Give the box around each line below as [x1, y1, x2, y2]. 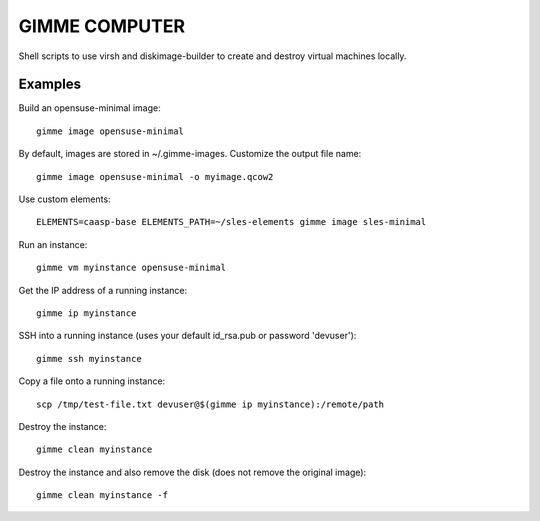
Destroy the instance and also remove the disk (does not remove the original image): [18, 466, 367, 478]
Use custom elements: [18, 193, 111, 205]
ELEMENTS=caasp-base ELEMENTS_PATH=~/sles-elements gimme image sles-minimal [36, 216, 427, 228]
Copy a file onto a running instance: [18, 375, 166, 387]
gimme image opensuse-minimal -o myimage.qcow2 [36, 171, 274, 182]
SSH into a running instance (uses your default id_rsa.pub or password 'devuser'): [18, 330, 357, 342]
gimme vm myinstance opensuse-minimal [36, 262, 227, 274]
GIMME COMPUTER [18, 15, 185, 37]
